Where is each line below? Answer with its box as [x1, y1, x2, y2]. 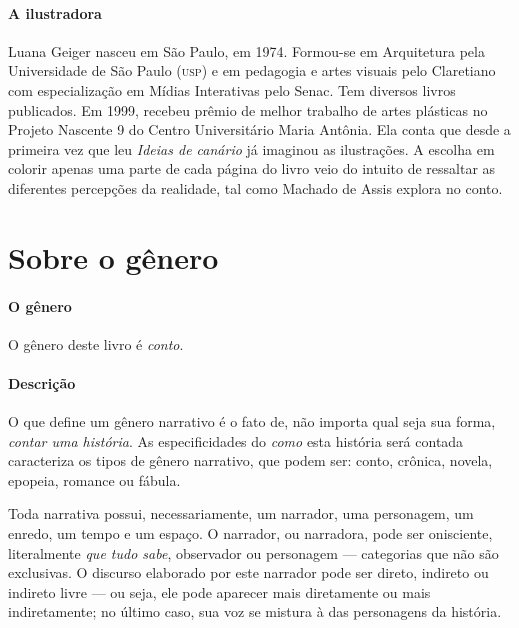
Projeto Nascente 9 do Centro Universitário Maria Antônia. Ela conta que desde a [8, 119, 511, 140]
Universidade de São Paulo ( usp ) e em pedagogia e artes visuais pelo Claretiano [8, 60, 496, 81]
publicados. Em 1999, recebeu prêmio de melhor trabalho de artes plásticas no [8, 99, 488, 120]
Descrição [8, 372, 76, 393]
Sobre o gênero [8, 236, 219, 277]
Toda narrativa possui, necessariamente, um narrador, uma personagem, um [8, 503, 474, 524]
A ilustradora [8, 2, 102, 23]
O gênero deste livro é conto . [8, 333, 184, 354]
